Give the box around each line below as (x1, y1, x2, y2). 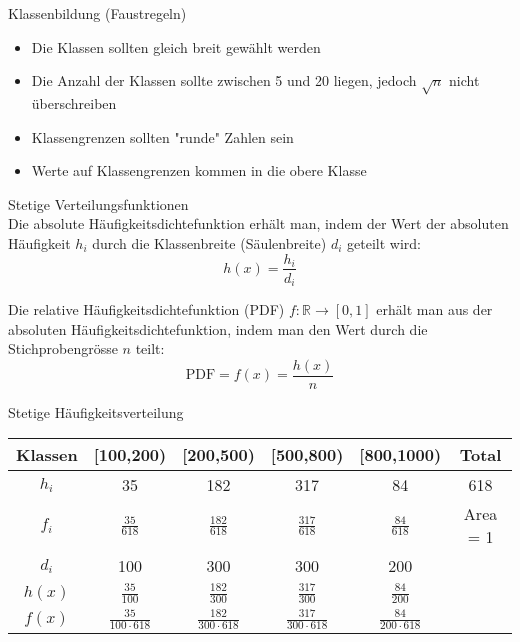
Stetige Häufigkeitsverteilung (8, 401, 184, 422)
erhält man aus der (376, 299, 493, 320)
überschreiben (31, 92, 117, 113)
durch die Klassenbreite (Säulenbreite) (92, 232, 327, 253)
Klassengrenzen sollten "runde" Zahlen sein (31, 126, 294, 147)
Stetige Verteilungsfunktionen (8, 193, 189, 214)
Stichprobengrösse (8, 338, 118, 359)
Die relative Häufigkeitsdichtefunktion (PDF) (8, 299, 285, 320)
